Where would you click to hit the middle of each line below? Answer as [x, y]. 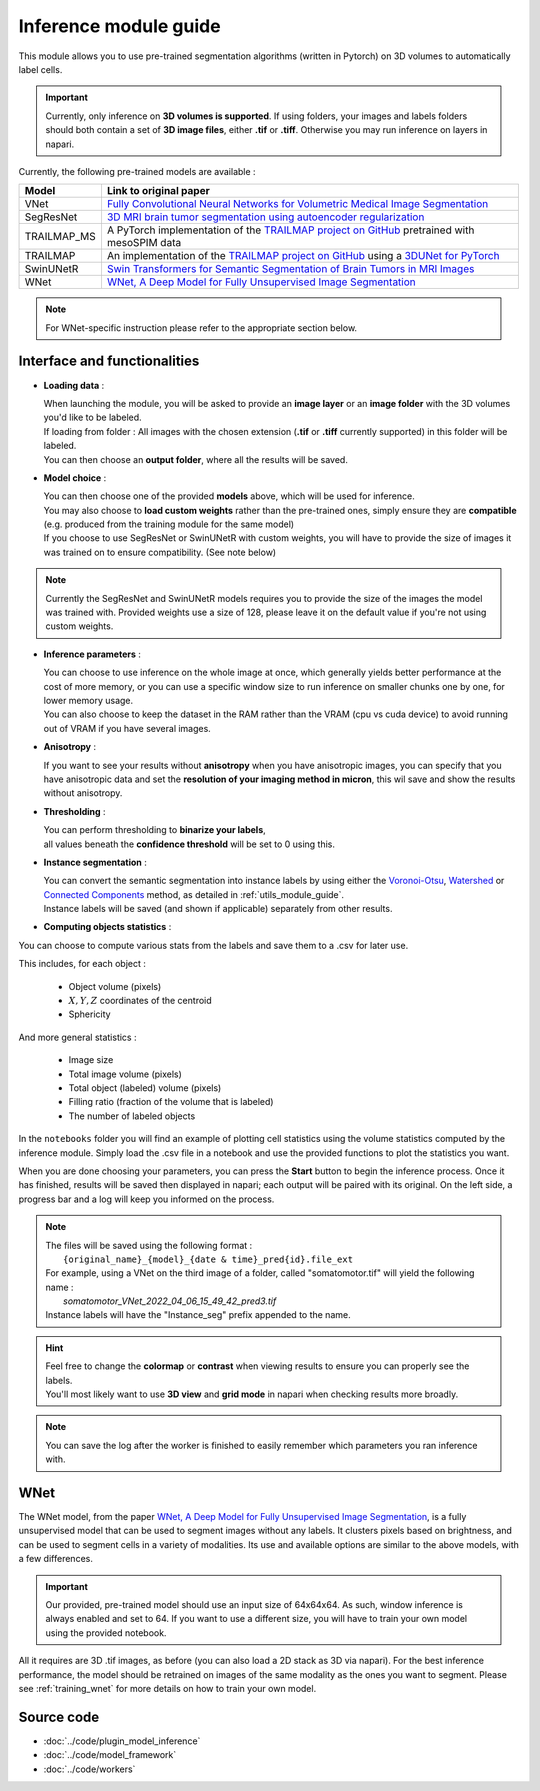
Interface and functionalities [109, 361]
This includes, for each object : [82, 964]
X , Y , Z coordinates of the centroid [140, 1001]
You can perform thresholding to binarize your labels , [155, 830]
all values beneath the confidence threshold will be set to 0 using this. [189, 844]
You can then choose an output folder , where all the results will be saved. [196, 459]
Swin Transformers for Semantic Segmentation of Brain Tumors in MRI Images [290, 269]
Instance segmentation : [95, 862]
